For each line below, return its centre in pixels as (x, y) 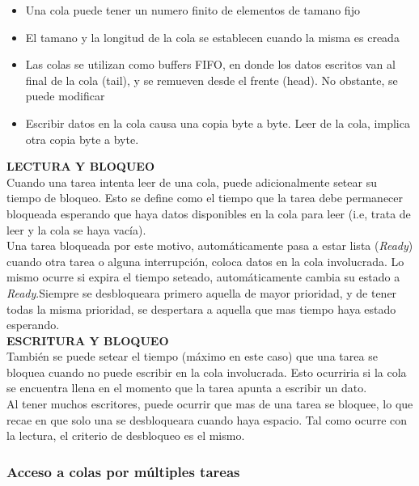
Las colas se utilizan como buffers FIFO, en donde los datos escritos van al (210, 64)
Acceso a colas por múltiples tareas (123, 471)
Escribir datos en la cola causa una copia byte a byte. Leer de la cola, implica (218, 123)
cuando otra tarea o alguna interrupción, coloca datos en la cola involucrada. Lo (205, 261)
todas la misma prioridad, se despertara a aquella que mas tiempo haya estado (201, 309)
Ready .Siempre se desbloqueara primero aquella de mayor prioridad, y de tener (202, 292)
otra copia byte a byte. (82, 139)
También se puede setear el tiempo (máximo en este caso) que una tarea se (192, 356)
